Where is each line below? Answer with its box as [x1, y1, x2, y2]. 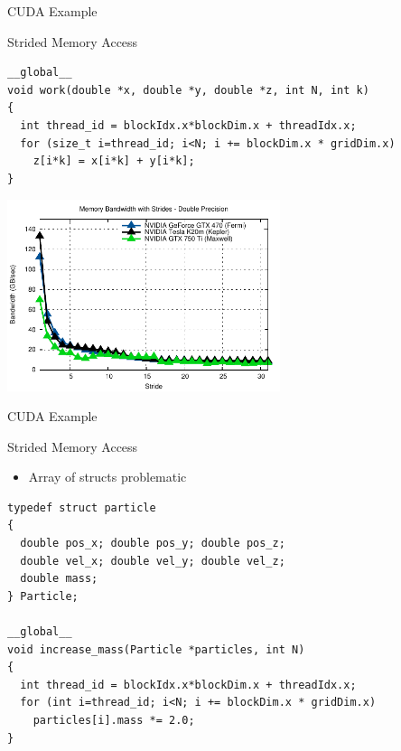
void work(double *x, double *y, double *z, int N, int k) [7, 83, 369, 97]
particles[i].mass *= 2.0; [33, 714, 195, 727]
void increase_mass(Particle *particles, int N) [7, 643, 305, 656]
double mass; [20, 572, 98, 586]
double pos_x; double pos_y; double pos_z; [20, 537, 285, 550]
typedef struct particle [7, 501, 156, 514]
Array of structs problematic [28, 467, 187, 486]
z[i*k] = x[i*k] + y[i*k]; [33, 155, 195, 168]
